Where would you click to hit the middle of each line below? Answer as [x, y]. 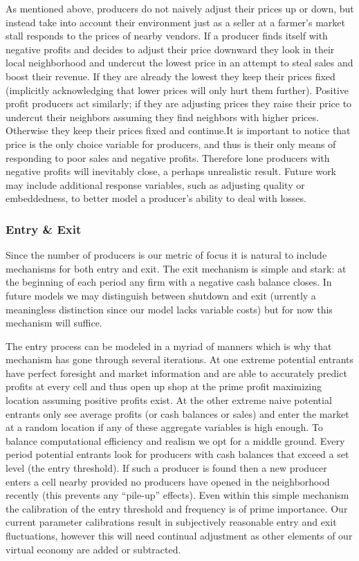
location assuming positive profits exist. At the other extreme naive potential [169, 400]
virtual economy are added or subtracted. [93, 549]
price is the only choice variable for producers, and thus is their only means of [171, 144]
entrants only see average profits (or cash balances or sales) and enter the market [177, 413]
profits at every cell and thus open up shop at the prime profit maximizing [164, 386]
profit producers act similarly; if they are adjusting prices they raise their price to [179, 103]
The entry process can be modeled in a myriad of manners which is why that [169, 346]
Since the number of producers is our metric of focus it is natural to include [166, 255]
